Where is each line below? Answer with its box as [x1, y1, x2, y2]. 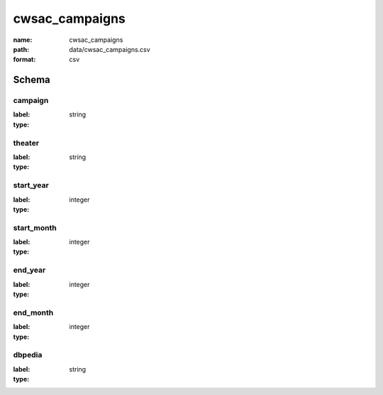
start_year [13, 180, 49, 190]
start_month [13, 222, 57, 232]
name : [13, 36, 33, 44]
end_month [13, 308, 54, 318]
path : [13, 45, 30, 53]
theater [13, 138, 39, 148]
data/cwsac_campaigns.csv [69, 45, 150, 53]
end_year [13, 265, 46, 275]
